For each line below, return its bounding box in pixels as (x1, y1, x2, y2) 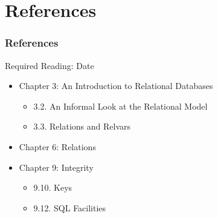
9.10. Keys (33, 181, 72, 194)
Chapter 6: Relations (19, 140, 96, 153)
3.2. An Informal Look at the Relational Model (33, 99, 208, 112)
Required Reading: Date (5, 59, 94, 71)
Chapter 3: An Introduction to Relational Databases (19, 79, 213, 92)
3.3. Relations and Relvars (33, 120, 131, 133)
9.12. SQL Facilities (33, 201, 106, 214)
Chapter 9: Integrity (19, 160, 94, 173)
